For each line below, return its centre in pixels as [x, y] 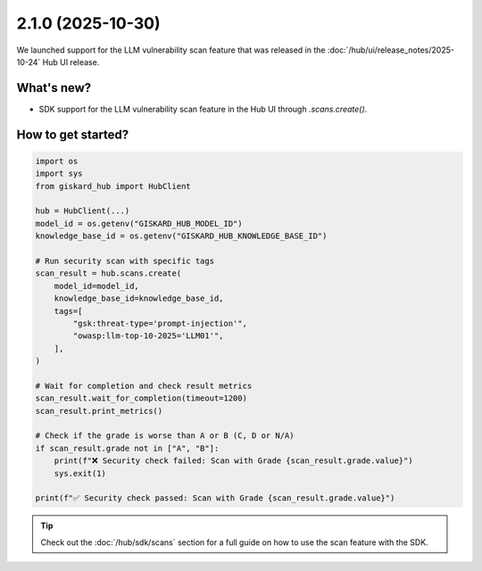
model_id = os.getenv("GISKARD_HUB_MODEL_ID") [139, 223]
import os [57, 161]
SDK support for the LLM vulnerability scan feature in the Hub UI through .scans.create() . [203, 109]
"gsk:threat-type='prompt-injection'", [160, 323]
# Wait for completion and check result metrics [144, 385]
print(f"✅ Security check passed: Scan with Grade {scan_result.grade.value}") [215, 498]
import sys [59, 174]
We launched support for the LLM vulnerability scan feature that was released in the [171, 50]
